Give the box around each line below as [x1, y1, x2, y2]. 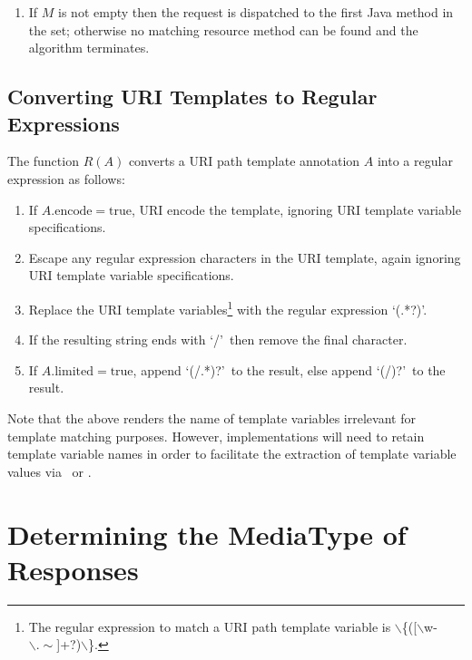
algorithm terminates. [28, 38, 150, 57]
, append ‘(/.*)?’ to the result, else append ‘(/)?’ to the [133, 360, 446, 379]
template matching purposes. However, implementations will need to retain [7, 426, 425, 445]
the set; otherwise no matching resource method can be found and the [28, 20, 418, 39]
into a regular [377, 151, 453, 170]
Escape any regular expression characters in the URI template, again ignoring [28, 247, 461, 267]
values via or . [7, 461, 92, 480]
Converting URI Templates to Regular [7, 82, 378, 111]
